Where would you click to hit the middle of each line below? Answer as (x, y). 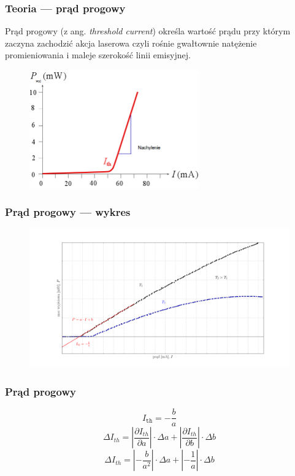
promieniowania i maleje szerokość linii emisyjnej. (98, 55)
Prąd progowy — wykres (68, 212)
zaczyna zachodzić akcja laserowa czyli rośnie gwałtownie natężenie (131, 43)
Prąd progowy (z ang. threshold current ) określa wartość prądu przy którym (148, 31)
